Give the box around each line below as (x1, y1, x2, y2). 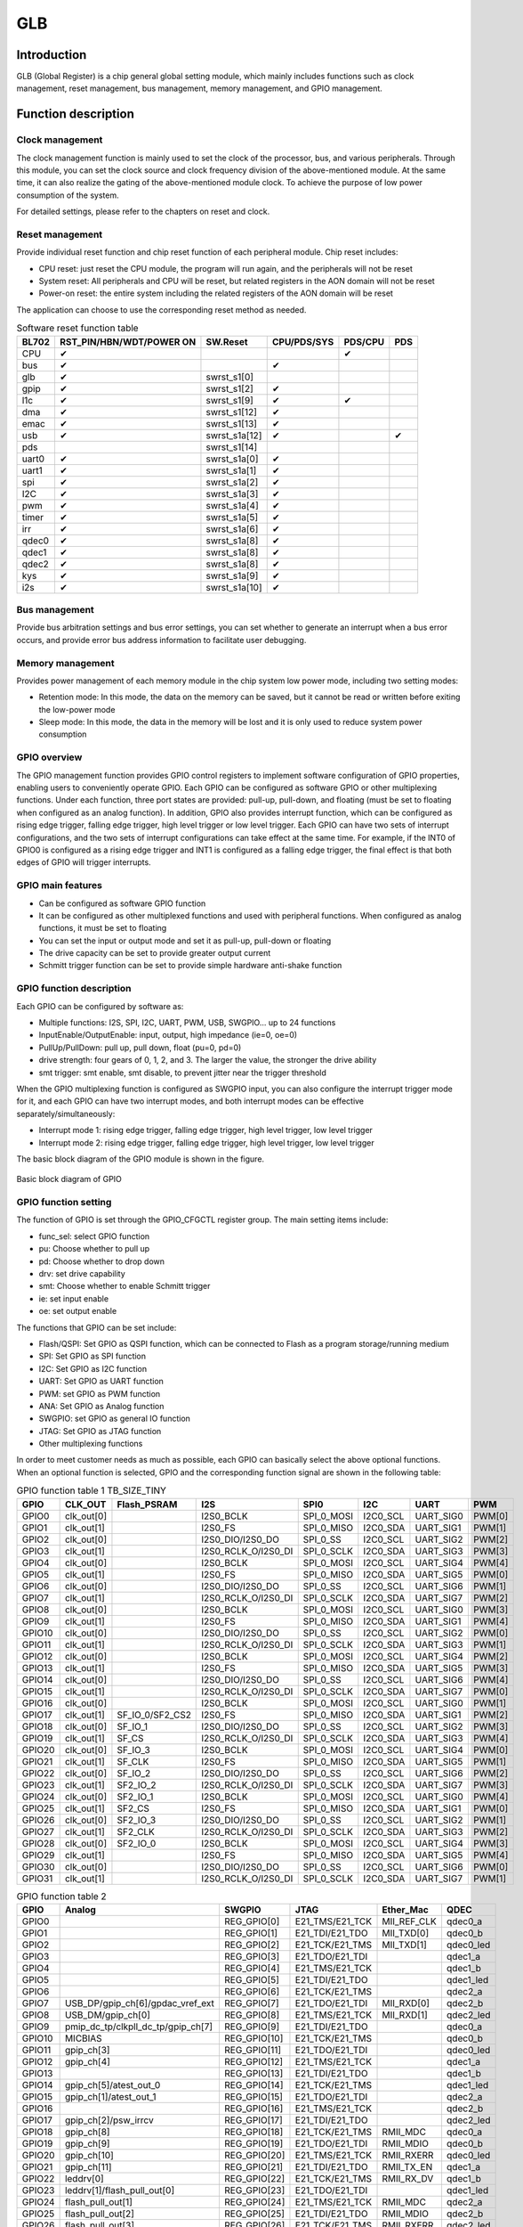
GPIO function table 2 (16, 1889, 107, 1902)
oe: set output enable (38, 1306, 117, 1317)
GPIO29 (21, 1848, 55, 1861)
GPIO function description (16, 983, 132, 995)
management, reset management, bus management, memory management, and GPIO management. (16, 83, 382, 94)
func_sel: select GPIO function (38, 1230, 150, 1242)
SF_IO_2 (117, 1766, 151, 1779)
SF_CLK (117, 1755, 149, 1767)
